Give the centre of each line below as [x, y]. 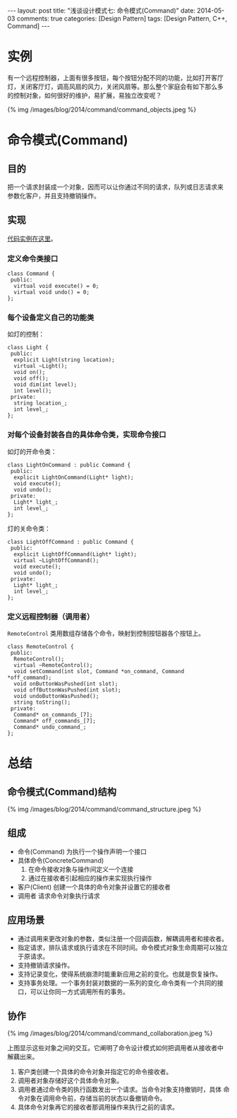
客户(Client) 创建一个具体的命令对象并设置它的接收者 [94, 887]
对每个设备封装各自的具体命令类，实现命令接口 [87, 435]
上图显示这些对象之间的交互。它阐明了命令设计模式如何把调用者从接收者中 [115, 1048]
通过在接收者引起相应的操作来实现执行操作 [90, 878]
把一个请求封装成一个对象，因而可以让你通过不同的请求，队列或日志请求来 [115, 187]
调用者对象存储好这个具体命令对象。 [70, 1081]
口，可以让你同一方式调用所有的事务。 [73, 991]
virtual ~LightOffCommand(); [56, 560]
